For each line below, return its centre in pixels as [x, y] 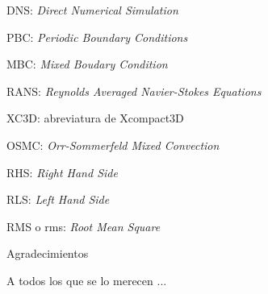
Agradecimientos [48, 253]
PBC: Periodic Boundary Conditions [97, 37]
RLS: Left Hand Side [58, 199]
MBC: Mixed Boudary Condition [87, 64]
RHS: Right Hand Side [62, 172]
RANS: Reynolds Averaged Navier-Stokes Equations [134, 91]
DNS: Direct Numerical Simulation [92, 10]
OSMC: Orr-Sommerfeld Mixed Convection [113, 145]
